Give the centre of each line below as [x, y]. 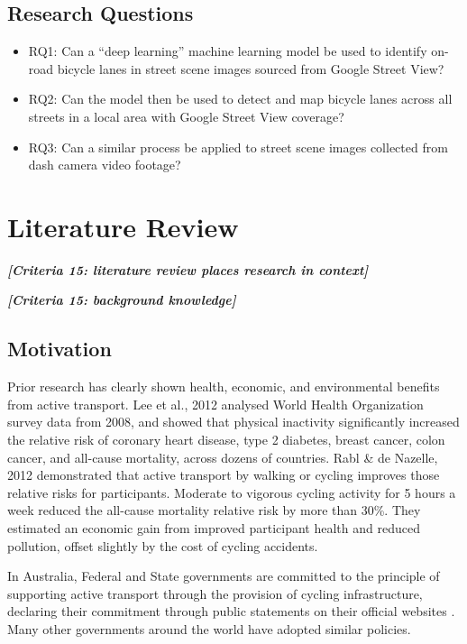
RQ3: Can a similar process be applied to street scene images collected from [238, 147]
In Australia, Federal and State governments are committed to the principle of [224, 576]
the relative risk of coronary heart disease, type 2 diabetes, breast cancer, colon [226, 440]
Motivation [60, 349]
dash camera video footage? [105, 165]
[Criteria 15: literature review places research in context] [188, 269]
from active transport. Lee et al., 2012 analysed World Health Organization [215, 404]
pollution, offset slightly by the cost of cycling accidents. [163, 545]
